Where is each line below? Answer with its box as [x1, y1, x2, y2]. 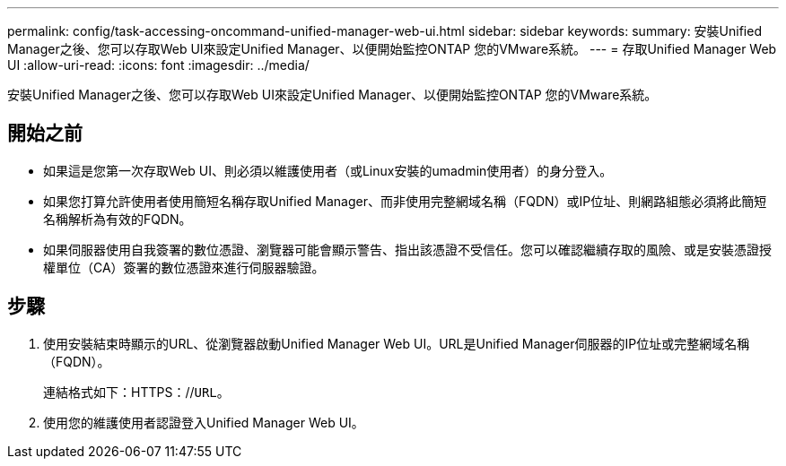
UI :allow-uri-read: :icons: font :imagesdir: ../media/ [7, 57, 310, 73]
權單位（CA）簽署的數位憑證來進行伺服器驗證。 [43, 259, 325, 275]
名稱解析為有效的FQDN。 [43, 211, 192, 227]
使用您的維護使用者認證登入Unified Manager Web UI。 [43, 414, 364, 430]
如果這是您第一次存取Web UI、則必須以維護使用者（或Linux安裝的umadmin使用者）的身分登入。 [43, 162, 613, 178]
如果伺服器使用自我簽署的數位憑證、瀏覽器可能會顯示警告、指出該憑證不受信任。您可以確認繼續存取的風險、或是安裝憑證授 [43, 241, 772, 257]
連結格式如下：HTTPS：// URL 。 [43, 384, 230, 400]
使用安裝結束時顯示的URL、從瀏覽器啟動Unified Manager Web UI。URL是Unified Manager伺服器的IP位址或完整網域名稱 [43, 335, 750, 351]
